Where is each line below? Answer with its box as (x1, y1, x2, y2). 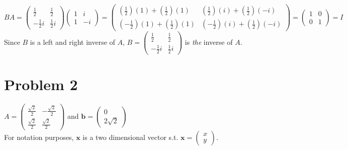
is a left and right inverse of (30, 37, 115, 47)
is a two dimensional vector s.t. (82, 132, 179, 142)
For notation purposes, (4, 132, 74, 142)
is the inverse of (185, 37, 233, 47)
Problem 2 (4, 74, 78, 95)
